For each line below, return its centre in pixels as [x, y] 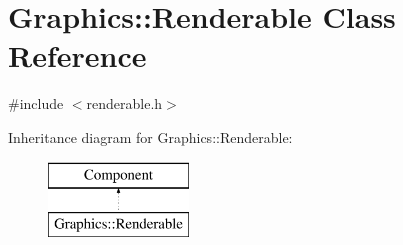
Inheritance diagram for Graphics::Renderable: [150, 136]
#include [36, 103]
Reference [77, 55]
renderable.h [124, 103]
